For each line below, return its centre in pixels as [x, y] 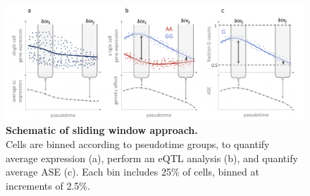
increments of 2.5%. [48, 185]
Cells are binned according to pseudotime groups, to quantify [138, 143]
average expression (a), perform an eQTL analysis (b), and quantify [152, 158]
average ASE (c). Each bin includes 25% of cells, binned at [132, 172]
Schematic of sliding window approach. [102, 130]
